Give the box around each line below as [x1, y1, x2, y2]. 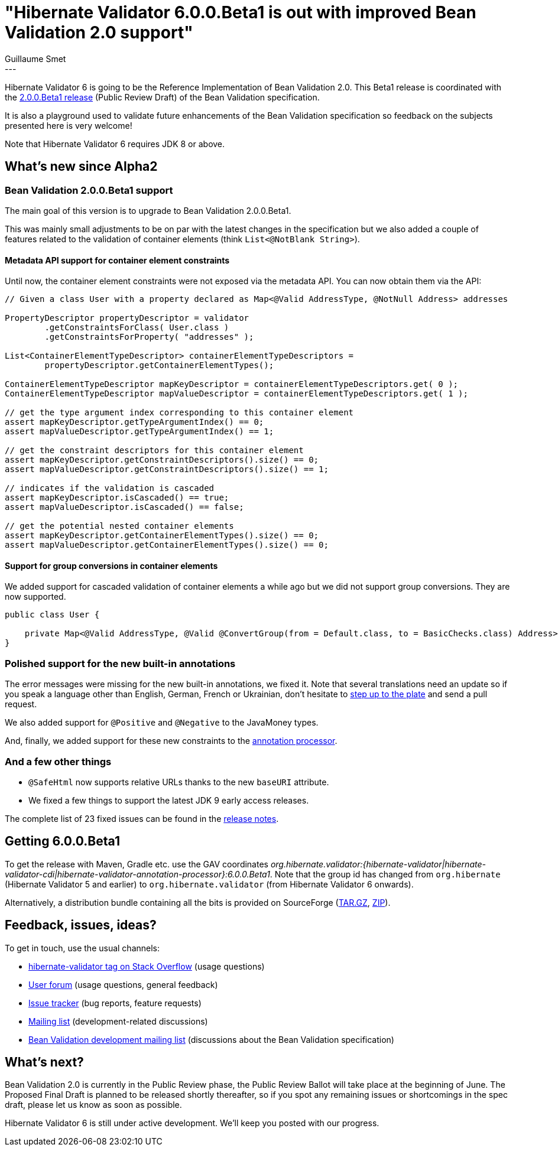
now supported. [5, 591, 66, 602]
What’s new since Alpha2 [5, 159, 158, 174]
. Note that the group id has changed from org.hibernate [270, 869, 501, 879]
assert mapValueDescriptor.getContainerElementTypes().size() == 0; [5, 540, 329, 550]
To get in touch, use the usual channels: [5, 942, 160, 953]
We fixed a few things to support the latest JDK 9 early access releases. [28, 795, 309, 805]
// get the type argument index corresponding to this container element [5, 408, 354, 418]
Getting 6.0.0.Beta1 [5, 834, 120, 849]
